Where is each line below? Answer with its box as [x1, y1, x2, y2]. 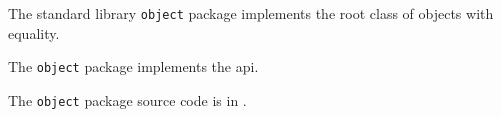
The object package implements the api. [8, 56, 259, 77]
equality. [8, 22, 60, 43]
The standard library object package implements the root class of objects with [8, 3, 494, 23]
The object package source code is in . [8, 89, 247, 110]
